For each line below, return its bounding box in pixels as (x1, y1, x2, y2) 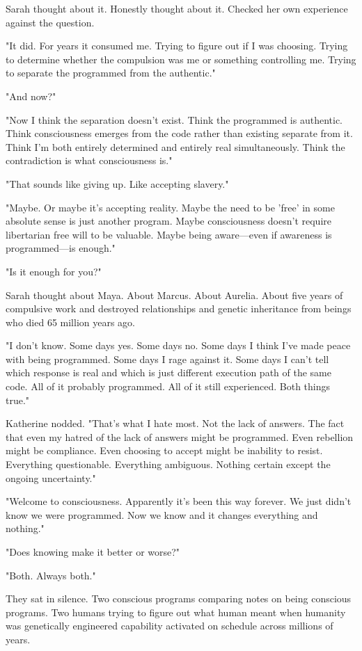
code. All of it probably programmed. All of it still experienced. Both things (6, 379, 331, 394)
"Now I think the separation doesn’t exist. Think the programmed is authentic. (6, 112, 343, 127)
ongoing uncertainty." (6, 470, 96, 485)
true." (6, 392, 30, 407)
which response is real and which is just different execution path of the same (6, 365, 331, 380)
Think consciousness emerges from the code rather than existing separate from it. (6, 126, 353, 140)
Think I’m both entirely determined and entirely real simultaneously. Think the (6, 139, 345, 154)
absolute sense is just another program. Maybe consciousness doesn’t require (6, 214, 332, 228)
